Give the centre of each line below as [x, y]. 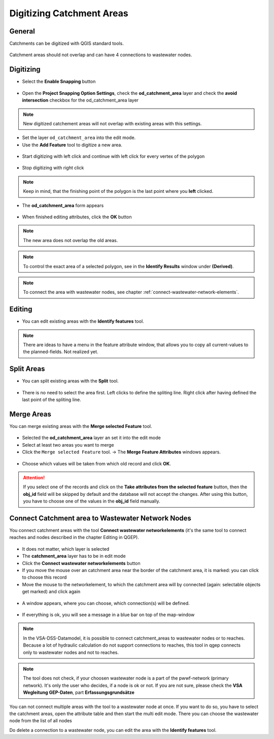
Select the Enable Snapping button [59, 82]
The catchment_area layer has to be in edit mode [74, 556]
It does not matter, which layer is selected [66, 549]
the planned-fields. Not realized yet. [61, 352]
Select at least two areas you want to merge [68, 445]
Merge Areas [30, 414]
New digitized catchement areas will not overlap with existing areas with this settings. [112, 123]
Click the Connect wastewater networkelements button [81, 563]
